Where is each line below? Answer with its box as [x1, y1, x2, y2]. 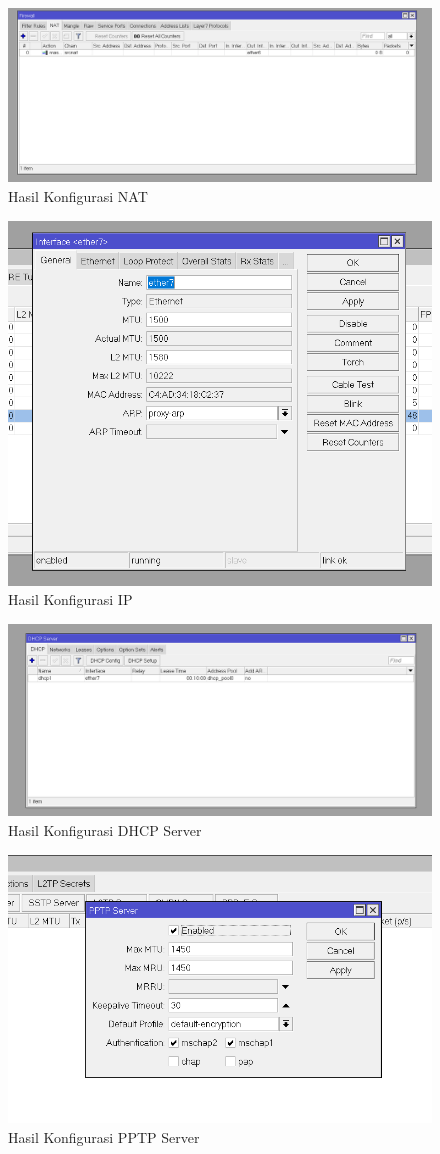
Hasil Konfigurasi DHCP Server [8, 820, 202, 841]
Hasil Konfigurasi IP [8, 589, 133, 610]
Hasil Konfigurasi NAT [8, 185, 148, 206]
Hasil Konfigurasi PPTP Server [8, 1127, 200, 1148]
